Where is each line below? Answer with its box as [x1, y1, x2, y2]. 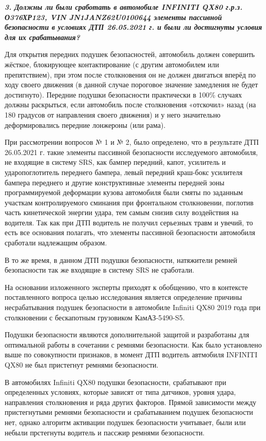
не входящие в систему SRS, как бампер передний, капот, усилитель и [5, 157, 226, 167]
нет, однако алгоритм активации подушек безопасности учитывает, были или [5, 416, 246, 427]
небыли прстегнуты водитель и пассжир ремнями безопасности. [5, 427, 205, 437]
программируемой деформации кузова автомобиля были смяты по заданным [5, 187, 243, 198]
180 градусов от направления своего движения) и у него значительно [5, 109, 221, 120]
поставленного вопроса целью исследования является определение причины [5, 292, 242, 302]
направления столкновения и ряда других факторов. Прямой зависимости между [5, 396, 257, 407]
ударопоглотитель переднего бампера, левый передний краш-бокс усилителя [5, 166, 243, 177]
